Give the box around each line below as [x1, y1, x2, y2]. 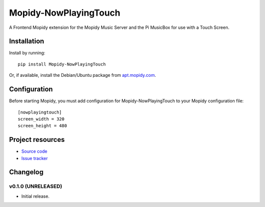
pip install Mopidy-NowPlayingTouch [18, 61, 106, 67]
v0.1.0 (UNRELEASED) [9, 183, 62, 190]
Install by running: [9, 50, 46, 56]
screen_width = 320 [18, 116, 65, 122]
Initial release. [21, 193, 50, 199]
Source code [21, 148, 48, 154]
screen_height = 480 [18, 123, 67, 129]
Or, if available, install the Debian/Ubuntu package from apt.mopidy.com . [9, 72, 157, 78]
